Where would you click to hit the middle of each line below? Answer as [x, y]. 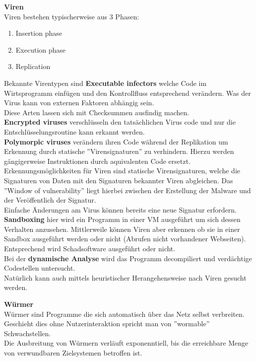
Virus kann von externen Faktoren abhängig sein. [79, 103]
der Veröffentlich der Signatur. [50, 200]
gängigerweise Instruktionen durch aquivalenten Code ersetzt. [97, 161]
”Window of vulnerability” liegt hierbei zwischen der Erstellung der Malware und [128, 190]
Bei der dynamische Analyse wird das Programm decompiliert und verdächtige [128, 258]
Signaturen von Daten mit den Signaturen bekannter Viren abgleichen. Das [119, 180]
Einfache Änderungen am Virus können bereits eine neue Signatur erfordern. [120, 209]
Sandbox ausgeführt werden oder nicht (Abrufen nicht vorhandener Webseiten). [125, 239]
